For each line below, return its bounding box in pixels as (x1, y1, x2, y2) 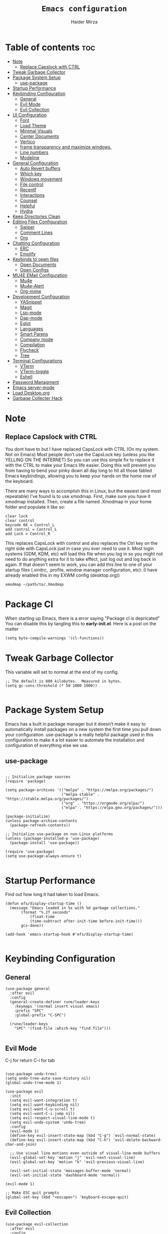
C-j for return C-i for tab (5, 1057, 55, 1063)
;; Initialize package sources (5, 774, 71, 780)
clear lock (5, 514, 28, 519)
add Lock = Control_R (5, 531, 51, 536)
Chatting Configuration (12, 240, 60, 246)
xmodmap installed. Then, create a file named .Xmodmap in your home (5, 499, 152, 505)
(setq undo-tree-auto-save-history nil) (5, 1076, 91, 1081)
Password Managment (12, 379, 59, 385)
